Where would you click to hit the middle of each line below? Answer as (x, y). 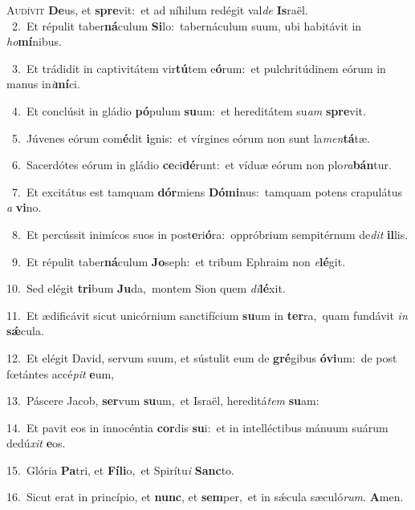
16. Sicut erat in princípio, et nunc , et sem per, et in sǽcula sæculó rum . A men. (205, 497)
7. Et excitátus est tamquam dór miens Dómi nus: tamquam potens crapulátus (207, 191)
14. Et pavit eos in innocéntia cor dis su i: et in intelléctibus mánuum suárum (197, 427)
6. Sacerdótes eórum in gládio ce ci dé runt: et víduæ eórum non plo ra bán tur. (201, 165)
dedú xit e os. (36, 443)
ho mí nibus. (34, 41)
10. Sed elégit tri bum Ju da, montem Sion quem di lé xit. (146, 288)
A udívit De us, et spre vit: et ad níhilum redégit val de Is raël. (157, 10)
